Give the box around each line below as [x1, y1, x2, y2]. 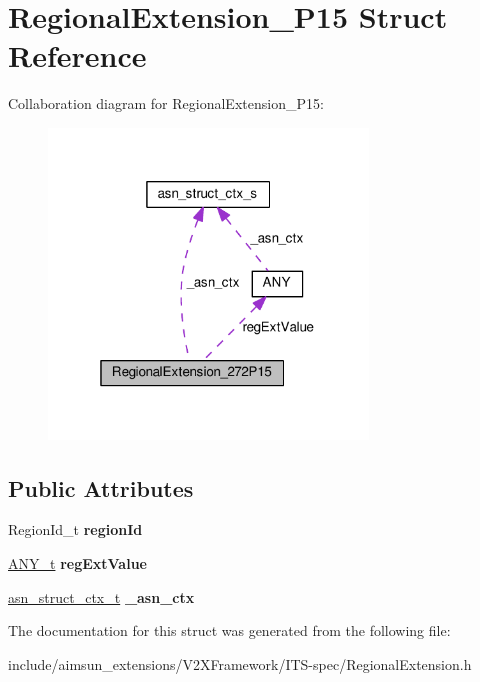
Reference [8, 35, 147, 76]
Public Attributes [8, 472, 194, 503]
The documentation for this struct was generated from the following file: [8, 620, 451, 641]
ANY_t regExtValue [8, 553, 147, 574]
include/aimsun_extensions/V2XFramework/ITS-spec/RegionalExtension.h [8, 653, 472, 674]
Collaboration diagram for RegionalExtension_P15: [8, 93, 324, 114]
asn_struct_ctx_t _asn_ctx [8, 586, 195, 607]
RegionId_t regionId [8, 519, 143, 540]
